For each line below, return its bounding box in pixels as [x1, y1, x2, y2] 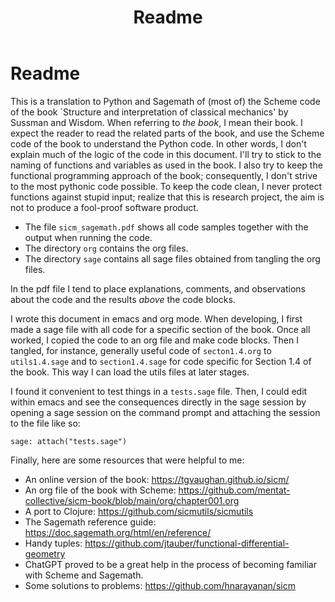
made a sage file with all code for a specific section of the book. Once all [10, 323, 311, 335]
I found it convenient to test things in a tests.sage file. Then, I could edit [10, 385, 308, 397]
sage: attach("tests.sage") [10, 436, 128, 446]
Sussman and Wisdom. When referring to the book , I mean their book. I [10, 116, 303, 128]
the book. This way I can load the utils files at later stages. [10, 366, 250, 378]
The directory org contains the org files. [24, 242, 189, 254]
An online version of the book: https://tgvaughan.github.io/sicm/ [24, 473, 290, 485]
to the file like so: [10, 417, 81, 429]
